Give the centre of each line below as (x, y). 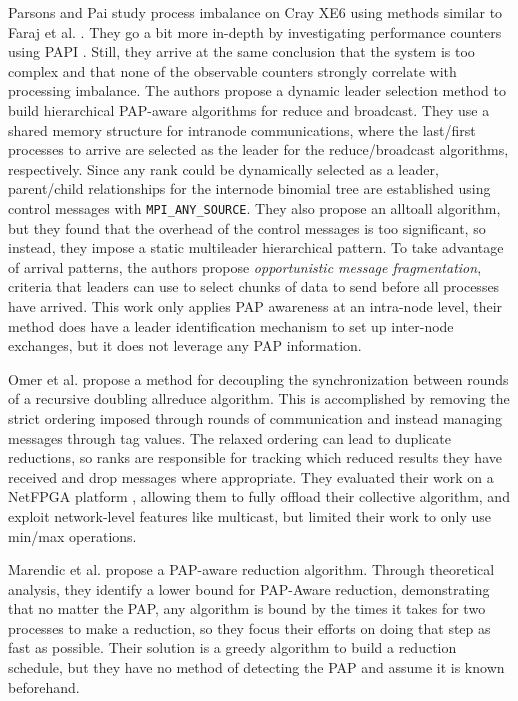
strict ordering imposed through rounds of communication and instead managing (255, 417)
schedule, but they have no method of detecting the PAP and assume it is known (256, 667)
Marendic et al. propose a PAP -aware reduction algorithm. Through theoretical (251, 569)
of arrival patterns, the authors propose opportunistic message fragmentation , (245, 266)
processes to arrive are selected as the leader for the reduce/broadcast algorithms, (258, 149)
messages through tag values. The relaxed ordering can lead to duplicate (230, 437)
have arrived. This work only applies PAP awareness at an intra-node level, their (255, 305)
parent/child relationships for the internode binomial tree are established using (249, 188)
